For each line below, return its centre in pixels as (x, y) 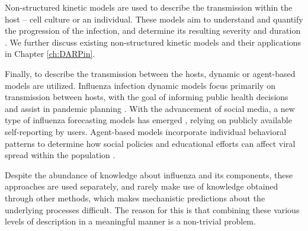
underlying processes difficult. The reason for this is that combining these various (152, 209)
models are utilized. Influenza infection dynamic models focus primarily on (140, 85)
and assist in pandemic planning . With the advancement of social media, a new (150, 108)
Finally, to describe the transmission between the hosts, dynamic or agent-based (150, 73)
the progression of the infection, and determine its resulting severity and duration (153, 31)
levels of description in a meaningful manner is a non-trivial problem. (130, 221)
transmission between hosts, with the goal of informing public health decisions (147, 97)
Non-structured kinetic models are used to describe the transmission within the (149, 7)
